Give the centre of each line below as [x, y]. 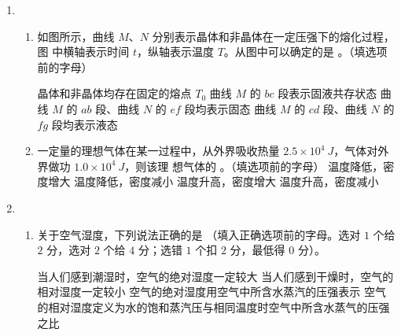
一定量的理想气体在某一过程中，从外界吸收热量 [158, 151]
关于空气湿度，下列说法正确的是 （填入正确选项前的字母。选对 [199, 234]
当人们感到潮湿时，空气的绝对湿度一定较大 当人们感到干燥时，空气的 [215, 276]
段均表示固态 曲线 [230, 108]
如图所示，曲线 [76, 36]
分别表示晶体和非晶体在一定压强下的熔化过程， [273, 36]
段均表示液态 [85, 124]
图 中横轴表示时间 [83, 52]
